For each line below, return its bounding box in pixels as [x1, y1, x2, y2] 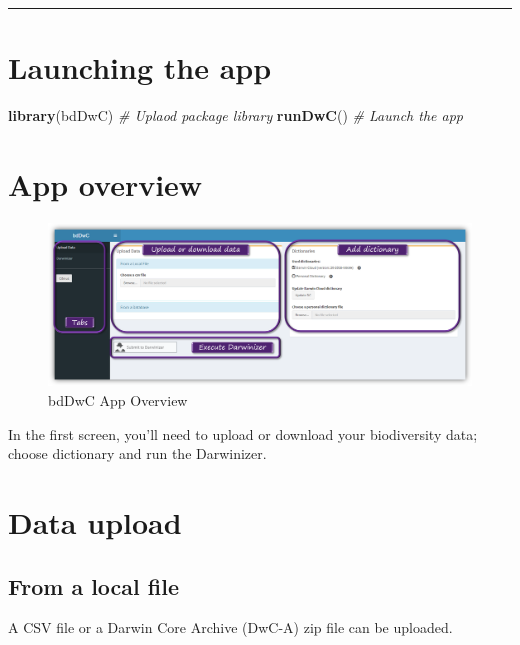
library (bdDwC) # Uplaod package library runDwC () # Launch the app [8, 105, 463, 126]
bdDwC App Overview [48, 389, 188, 410]
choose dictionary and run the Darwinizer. [8, 443, 267, 464]
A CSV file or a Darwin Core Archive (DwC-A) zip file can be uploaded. [8, 617, 453, 638]
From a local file [8, 570, 180, 601]
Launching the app [8, 47, 272, 88]
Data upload [8, 501, 182, 542]
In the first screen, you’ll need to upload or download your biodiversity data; [8, 423, 478, 444]
